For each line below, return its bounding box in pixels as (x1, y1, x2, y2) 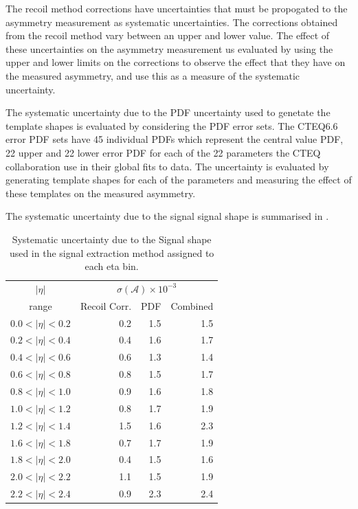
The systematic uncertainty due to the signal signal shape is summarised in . (5, 209, 329, 223)
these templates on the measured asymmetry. (5, 185, 196, 200)
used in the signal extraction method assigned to (9, 245, 214, 260)
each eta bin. (85, 259, 139, 273)
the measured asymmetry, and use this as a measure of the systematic (5, 68, 300, 82)
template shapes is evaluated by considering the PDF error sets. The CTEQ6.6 (5, 118, 338, 133)
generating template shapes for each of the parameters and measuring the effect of (5, 172, 352, 187)
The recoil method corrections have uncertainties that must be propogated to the (5, 1, 348, 15)
